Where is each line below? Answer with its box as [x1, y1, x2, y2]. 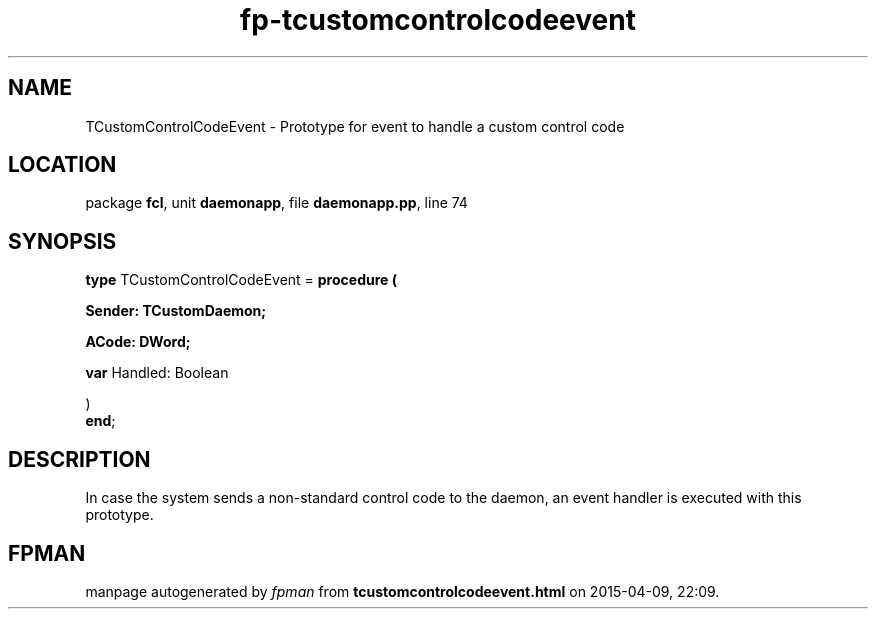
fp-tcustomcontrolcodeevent [240, 3, 636, 37]
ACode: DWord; [85, 333, 191, 351]
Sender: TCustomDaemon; [85, 302, 267, 320]
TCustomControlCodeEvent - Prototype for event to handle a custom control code [85, 117, 625, 135]
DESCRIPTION [8, 446, 151, 472]
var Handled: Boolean [85, 364, 229, 382]
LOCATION [8, 152, 117, 178]
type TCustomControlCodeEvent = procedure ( [85, 271, 397, 289]
